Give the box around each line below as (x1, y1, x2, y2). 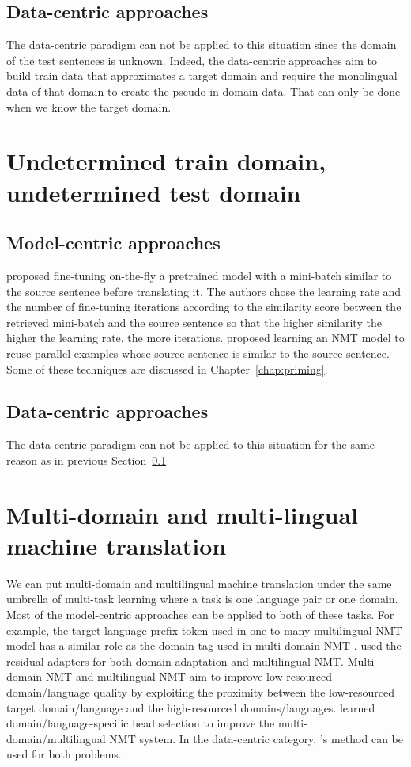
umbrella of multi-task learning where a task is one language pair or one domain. (6, 590, 398, 607)
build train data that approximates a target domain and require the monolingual (6, 67, 398, 84)
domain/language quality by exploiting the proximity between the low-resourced (6, 683, 394, 700)
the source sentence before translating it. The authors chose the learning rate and (6, 283, 402, 299)
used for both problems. (6, 746, 122, 762)
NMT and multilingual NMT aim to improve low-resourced (45, 668, 333, 685)
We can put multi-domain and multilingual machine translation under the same (6, 575, 392, 591)
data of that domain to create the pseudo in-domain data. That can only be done (6, 82, 401, 99)
